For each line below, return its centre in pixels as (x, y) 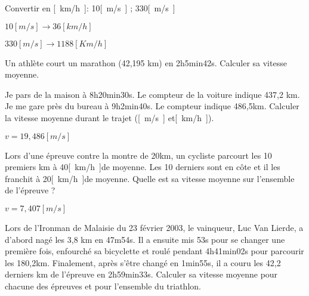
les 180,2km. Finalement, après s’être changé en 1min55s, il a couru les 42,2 (143, 262)
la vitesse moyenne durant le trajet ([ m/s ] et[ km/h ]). (109, 117)
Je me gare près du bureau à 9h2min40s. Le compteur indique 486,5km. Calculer (152, 106)
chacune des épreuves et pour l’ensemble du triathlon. (103, 286)
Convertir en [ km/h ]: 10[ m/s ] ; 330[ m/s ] (90, 8)
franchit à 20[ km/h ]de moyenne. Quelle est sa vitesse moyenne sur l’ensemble (150, 178)
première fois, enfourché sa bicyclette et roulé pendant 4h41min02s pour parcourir (154, 251)
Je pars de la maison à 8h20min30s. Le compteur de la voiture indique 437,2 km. (152, 94)
